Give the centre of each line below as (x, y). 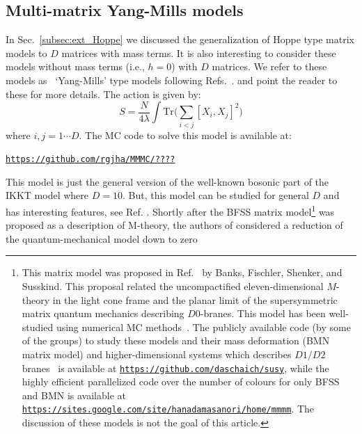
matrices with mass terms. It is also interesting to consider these (199, 53)
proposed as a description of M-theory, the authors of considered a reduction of (174, 225)
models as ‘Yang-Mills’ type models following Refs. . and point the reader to (172, 80)
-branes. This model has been (263, 313)
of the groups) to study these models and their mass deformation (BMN (176, 340)
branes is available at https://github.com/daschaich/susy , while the (175, 368)
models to (26, 53)
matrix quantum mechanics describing (103, 313)
